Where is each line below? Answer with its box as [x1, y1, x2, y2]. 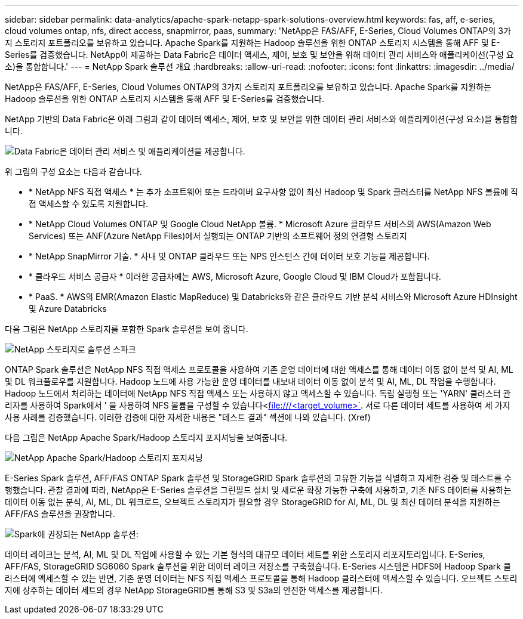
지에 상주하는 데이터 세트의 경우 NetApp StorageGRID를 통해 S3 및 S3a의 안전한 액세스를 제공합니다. [5, 585, 383, 595]
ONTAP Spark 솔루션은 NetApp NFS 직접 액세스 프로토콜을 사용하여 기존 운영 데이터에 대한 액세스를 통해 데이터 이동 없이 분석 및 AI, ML [5, 364, 513, 375]
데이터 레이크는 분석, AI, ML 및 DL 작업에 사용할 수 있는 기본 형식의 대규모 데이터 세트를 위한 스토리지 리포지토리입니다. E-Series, [5, 549, 485, 559]
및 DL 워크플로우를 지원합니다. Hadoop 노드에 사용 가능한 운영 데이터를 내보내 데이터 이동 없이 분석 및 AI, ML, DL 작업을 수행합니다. [5, 376, 496, 386]
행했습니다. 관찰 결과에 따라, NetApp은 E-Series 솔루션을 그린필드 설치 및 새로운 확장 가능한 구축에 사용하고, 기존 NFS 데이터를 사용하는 [5, 485, 512, 495]
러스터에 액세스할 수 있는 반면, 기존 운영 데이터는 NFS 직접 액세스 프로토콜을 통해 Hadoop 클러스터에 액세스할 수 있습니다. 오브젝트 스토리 [5, 573, 518, 583]
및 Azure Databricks [29, 304, 107, 314]
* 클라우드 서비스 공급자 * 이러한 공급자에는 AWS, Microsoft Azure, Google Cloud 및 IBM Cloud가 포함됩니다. [29, 271, 441, 281]
